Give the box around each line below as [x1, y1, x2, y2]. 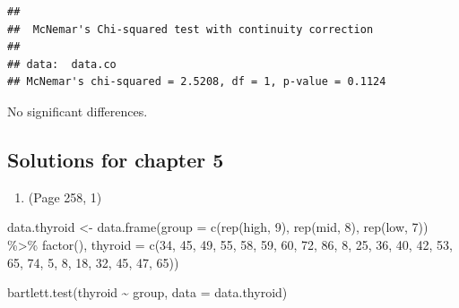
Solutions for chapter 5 [7, 145, 224, 173]
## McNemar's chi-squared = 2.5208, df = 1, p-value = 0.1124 [7, 75, 386, 89]
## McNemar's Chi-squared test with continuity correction [7, 22, 374, 36]
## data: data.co [7, 57, 117, 71]
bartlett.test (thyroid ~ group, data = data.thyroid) [7, 283, 288, 302]
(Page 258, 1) [28, 187, 102, 206]
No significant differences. [7, 101, 148, 120]
